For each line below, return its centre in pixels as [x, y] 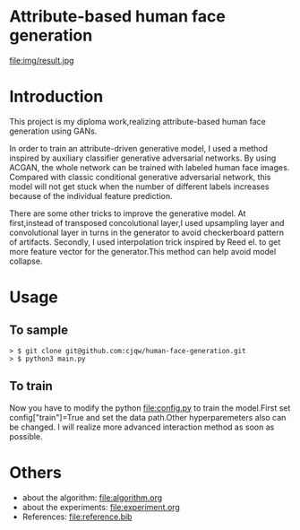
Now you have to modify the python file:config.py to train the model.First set [150, 408]
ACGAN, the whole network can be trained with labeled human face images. [150, 167]
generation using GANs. [53, 131]
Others [36, 472]
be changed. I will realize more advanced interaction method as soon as [142, 427]
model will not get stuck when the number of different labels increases [139, 187]
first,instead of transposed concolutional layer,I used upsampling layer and [147, 222]
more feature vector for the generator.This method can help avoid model [143, 251]
